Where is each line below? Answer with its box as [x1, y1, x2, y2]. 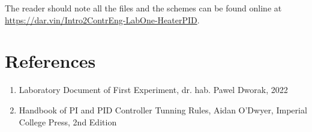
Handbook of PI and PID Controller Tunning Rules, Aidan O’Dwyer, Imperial [19, 103, 307, 116]
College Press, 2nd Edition [19, 115, 117, 128]
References [5, 49, 96, 73]
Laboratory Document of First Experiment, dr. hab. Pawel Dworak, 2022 [19, 83, 288, 96]
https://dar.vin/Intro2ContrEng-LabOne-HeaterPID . [5, 13, 200, 26]
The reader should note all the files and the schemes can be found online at [5, 2, 282, 14]
